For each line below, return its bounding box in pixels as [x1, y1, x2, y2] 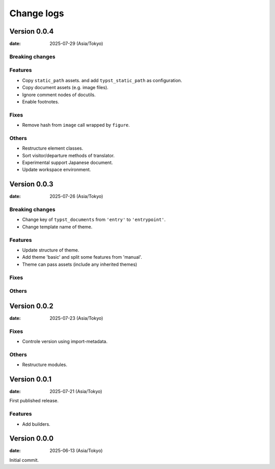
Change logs [9, 8, 64, 19]
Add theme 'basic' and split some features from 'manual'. [22, 254, 142, 260]
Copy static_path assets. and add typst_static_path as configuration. [22, 77, 182, 84]
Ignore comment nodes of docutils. [22, 92, 96, 98]
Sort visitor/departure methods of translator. [22, 152, 115, 158]
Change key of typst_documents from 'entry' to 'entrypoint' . [22, 216, 166, 223]
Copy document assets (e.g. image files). [22, 85, 109, 91]
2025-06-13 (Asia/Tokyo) [49, 448, 103, 454]
